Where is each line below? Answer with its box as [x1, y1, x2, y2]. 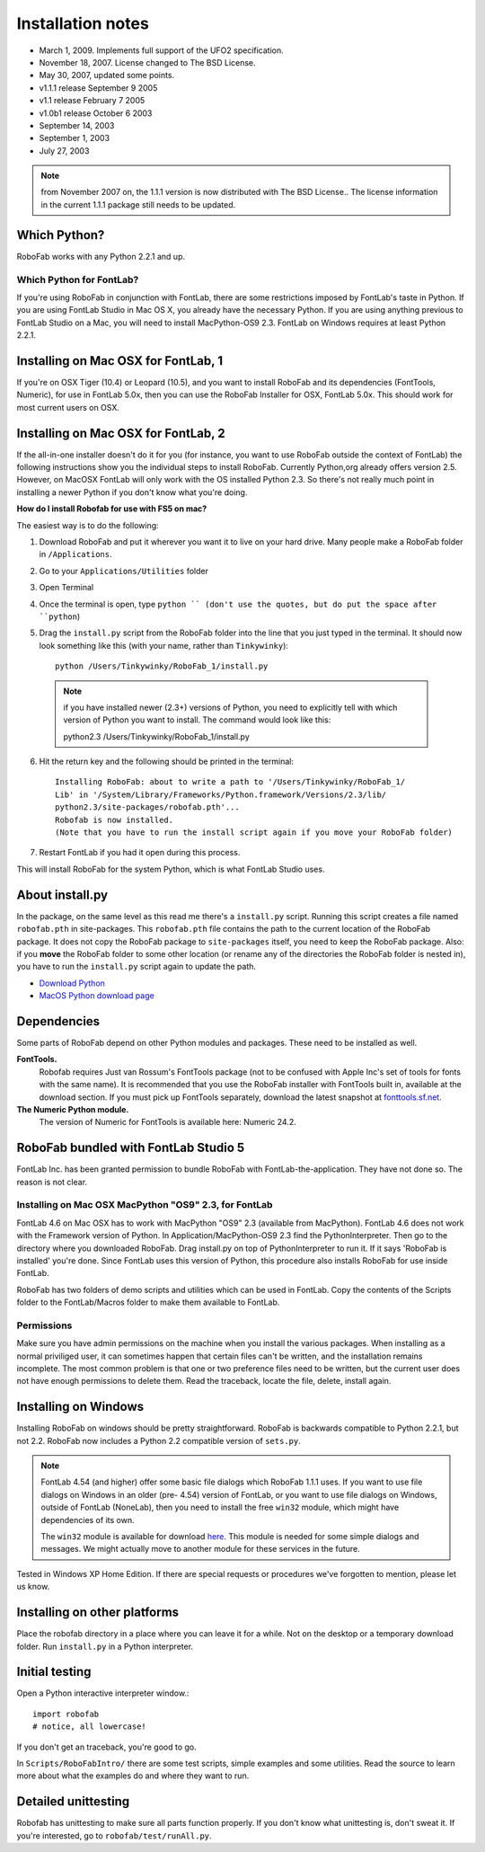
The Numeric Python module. [16, 1103, 129, 1114]
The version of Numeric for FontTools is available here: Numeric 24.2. [39, 1117, 296, 1128]
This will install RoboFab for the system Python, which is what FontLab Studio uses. [16, 864, 325, 874]
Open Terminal [39, 582, 94, 593]
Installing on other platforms [16, 1605, 180, 1620]
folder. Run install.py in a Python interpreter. [16, 1641, 193, 1652]
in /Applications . [39, 549, 112, 560]
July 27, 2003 [39, 145, 90, 156]
